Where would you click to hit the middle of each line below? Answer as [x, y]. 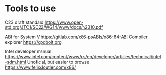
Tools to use [31, 9]
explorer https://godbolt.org [33, 42]
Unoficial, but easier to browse [58, 62]
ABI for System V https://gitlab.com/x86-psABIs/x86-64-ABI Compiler [76, 37]
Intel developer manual [28, 51]
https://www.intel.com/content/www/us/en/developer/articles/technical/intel [83, 56]
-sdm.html [16, 62]
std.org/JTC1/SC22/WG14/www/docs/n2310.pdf [54, 27]
